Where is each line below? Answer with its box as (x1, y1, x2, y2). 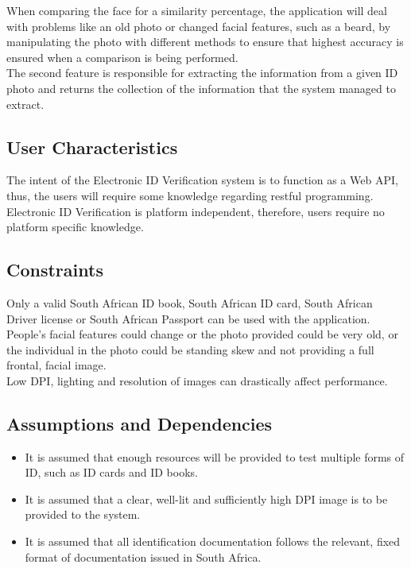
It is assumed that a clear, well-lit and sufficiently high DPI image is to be (25, 490, 388, 507)
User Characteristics (6, 134, 178, 159)
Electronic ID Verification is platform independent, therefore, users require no (6, 203, 385, 219)
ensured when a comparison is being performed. (6, 48, 238, 65)
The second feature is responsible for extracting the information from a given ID (6, 64, 398, 81)
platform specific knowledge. (6, 218, 144, 235)
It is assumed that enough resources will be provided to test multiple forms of (25, 448, 405, 465)
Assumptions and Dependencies (6, 411, 273, 435)
